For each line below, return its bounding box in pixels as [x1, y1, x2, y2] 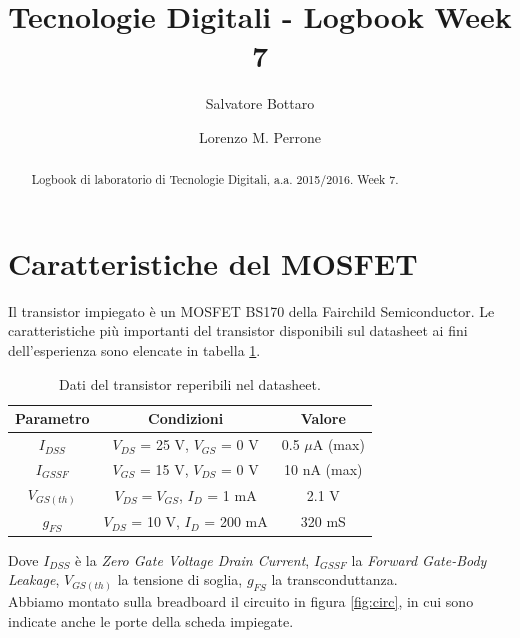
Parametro [15, 408, 90, 429]
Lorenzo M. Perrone [199, 126, 321, 147]
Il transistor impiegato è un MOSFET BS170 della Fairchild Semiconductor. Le [8, 300, 495, 321]
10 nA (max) [284, 458, 363, 479]
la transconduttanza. [271, 569, 398, 590]
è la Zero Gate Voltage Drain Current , [74, 549, 310, 570]
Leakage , [8, 569, 60, 590]
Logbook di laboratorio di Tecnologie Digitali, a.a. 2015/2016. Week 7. [31, 171, 399, 188]
